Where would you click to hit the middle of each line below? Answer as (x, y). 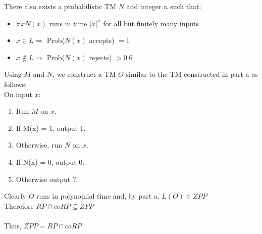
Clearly (15, 196)
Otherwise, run (39, 145)
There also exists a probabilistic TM (60, 6)
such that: (186, 6)
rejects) (100, 57)
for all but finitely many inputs (151, 23)
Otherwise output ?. (47, 179)
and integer (144, 6)
